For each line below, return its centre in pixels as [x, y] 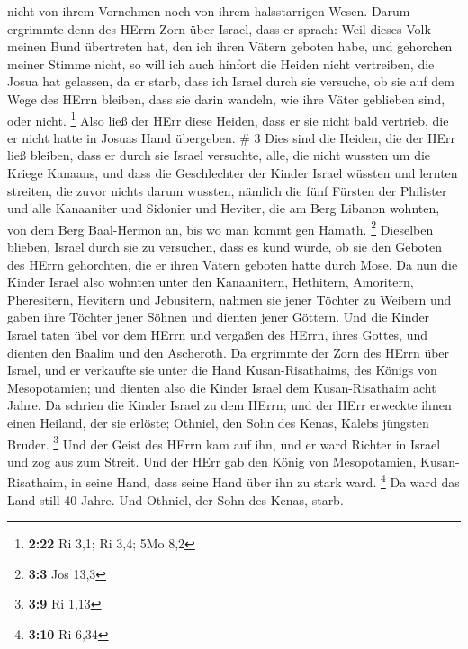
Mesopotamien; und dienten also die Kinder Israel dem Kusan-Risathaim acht [222, 387]
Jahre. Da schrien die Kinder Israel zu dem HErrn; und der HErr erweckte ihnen [229, 405]
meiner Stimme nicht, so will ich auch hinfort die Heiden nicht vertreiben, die [221, 63]
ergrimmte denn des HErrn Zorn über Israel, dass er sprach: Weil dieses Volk [219, 28]
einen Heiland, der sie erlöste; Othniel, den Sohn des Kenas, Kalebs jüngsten [218, 422]
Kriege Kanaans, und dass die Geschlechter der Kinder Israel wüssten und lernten [233, 173]
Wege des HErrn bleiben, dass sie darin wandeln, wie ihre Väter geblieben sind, [226, 98]
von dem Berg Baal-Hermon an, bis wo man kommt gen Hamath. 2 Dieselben [220, 227]
